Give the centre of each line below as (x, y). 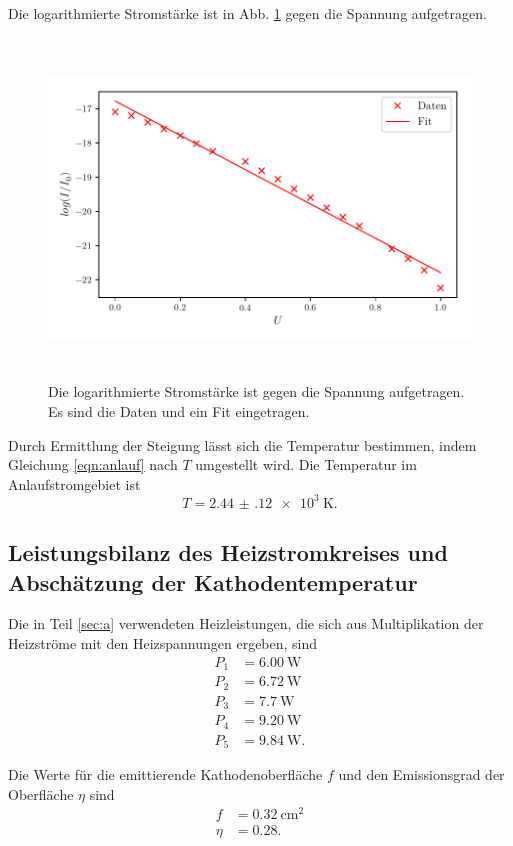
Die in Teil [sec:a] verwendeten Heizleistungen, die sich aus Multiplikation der (246, 623)
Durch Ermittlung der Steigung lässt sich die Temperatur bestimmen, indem (242, 444)
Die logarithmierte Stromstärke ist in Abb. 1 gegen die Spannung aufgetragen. (247, 13)
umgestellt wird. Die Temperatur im (306, 464)
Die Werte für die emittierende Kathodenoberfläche (165, 774)
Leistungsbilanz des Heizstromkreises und (228, 552)
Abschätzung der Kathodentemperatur (213, 581)
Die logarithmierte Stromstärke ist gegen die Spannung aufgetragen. (256, 391)
